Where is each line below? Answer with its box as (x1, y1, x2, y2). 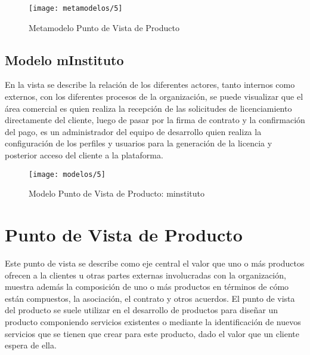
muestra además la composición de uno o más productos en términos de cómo (5, 280, 289, 293)
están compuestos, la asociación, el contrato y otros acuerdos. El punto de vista (5, 292, 295, 304)
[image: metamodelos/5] (29, 4, 123, 13)
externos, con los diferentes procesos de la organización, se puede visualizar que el (5, 90, 303, 103)
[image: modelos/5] (29, 170, 106, 179)
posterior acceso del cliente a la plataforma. (5, 149, 163, 161)
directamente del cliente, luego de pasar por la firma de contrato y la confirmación (5, 114, 305, 126)
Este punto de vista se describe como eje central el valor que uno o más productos (5, 256, 305, 269)
